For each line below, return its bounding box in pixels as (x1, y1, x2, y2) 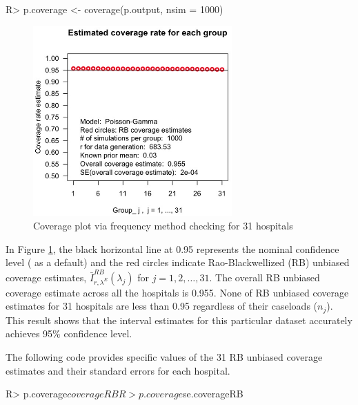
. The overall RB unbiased (209, 270, 320, 284)
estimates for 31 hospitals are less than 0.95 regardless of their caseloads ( (6, 299, 318, 313)
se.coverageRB (183, 386, 243, 401)
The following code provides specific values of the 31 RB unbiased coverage (6, 350, 323, 364)
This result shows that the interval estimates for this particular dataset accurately (6, 312, 352, 327)
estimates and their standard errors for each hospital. (6, 363, 230, 377)
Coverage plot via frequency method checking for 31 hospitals (33, 218, 293, 233)
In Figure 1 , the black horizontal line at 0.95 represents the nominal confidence (6, 241, 339, 256)
